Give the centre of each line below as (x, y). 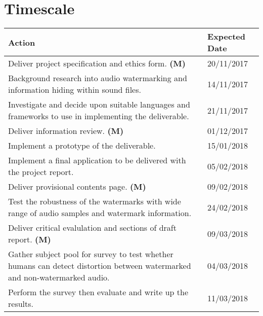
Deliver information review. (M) (66, 131)
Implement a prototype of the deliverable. (82, 146)
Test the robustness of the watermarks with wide (95, 201)
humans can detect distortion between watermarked (100, 266)
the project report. (41, 172)
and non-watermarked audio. (59, 277)
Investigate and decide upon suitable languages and (99, 104)
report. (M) (30, 239)
